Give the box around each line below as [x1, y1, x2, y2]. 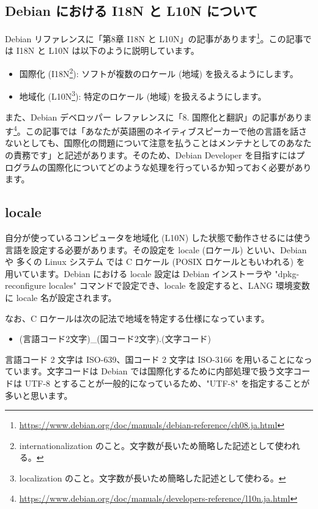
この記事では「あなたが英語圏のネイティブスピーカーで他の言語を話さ [25, 124, 307, 137]
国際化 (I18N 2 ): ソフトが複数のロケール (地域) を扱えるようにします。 [19, 65, 298, 80]
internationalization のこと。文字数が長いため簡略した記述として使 [19, 439, 284, 451]
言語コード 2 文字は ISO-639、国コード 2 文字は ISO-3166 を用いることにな [5, 352, 304, 365]
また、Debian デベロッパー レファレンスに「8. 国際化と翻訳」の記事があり [5, 110, 303, 123]
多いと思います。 [5, 388, 73, 401]
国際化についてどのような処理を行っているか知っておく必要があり [47, 160, 312, 173]
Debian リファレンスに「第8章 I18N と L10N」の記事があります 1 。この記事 [5, 31, 303, 45]
